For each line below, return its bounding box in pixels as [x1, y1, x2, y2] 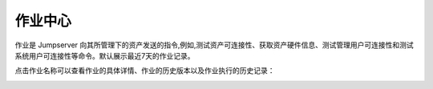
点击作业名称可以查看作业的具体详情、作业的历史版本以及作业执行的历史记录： [14, 66, 275, 75]
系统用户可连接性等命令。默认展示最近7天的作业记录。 [14, 51, 195, 60]
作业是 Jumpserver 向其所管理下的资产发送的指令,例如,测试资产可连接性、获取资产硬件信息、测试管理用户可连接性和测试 [14, 40, 415, 50]
